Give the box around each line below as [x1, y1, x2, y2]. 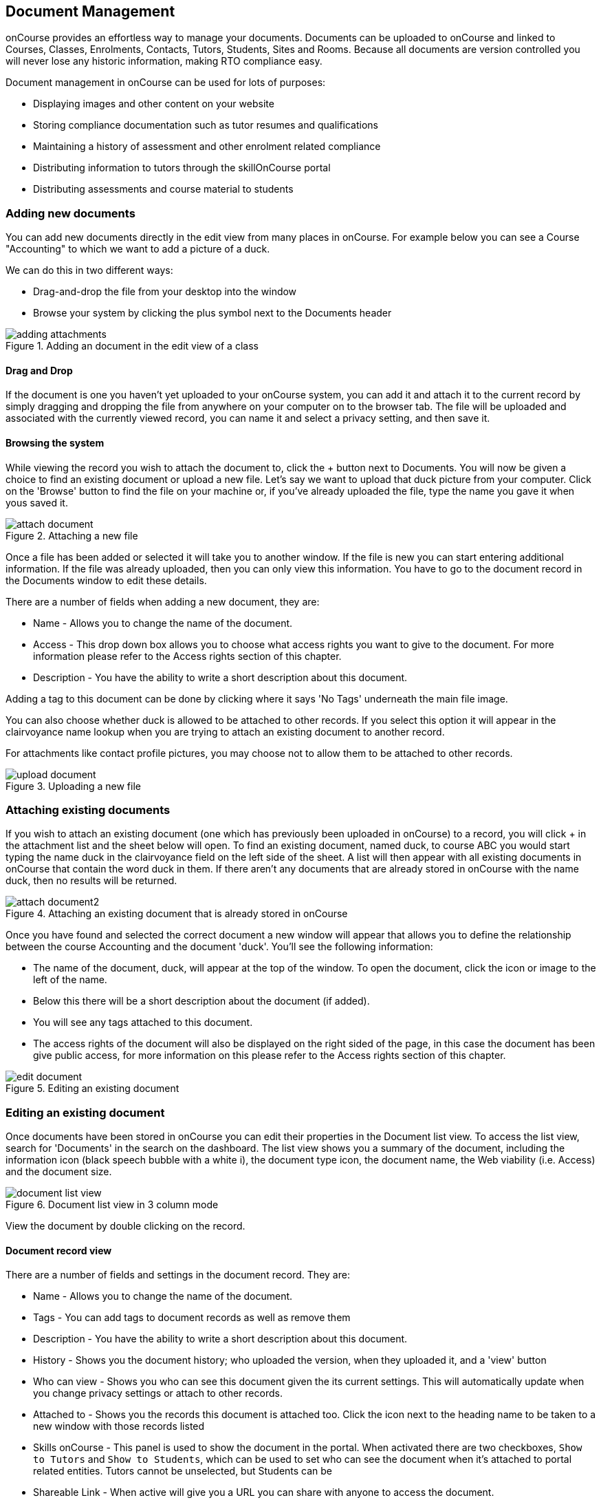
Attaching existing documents [6, 802, 171, 817]
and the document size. [6, 1166, 112, 1178]
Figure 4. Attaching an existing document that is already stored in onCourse [6, 908, 348, 920]
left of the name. [33, 974, 107, 986]
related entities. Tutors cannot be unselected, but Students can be [33, 1465, 333, 1477]
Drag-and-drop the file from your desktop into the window [33, 286, 297, 298]
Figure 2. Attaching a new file [6, 529, 138, 542]
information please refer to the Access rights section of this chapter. [33, 650, 342, 662]
